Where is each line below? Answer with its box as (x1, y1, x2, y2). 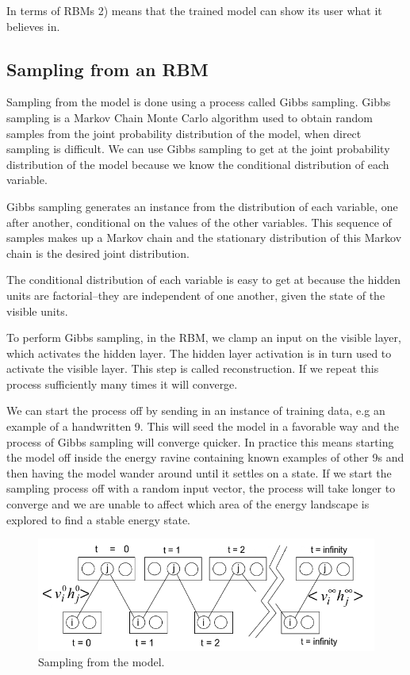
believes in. (6, 17, 60, 34)
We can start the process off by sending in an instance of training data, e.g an (6, 402, 385, 419)
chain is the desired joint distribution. (6, 244, 190, 261)
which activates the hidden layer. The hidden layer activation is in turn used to (6, 344, 392, 361)
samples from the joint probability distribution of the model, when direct (6, 125, 362, 141)
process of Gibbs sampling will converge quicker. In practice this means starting (6, 433, 394, 450)
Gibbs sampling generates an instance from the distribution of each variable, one (6, 198, 398, 214)
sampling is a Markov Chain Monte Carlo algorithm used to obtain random (6, 109, 374, 125)
